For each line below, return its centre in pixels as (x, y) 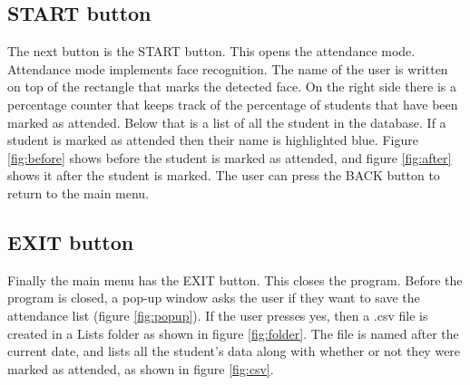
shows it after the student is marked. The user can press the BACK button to (224, 175)
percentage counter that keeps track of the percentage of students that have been (233, 104)
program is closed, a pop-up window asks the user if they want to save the (214, 298)
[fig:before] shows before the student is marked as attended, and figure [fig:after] (230, 157)
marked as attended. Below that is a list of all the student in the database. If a (227, 122)
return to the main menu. (78, 192)
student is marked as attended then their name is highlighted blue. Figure (213, 140)
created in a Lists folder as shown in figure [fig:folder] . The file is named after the (233, 333)
